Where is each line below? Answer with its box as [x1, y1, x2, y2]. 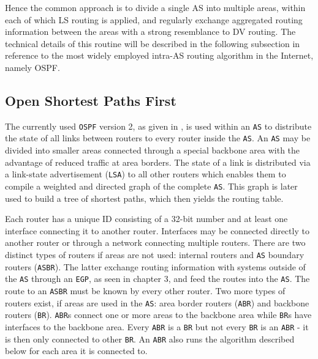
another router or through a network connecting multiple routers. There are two [5, 236, 306, 249]
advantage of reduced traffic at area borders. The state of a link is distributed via [5, 155, 311, 168]
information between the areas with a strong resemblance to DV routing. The [5, 25, 296, 38]
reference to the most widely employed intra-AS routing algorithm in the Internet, [5, 49, 314, 62]
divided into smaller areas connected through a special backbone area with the [5, 144, 300, 157]
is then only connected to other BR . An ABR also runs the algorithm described [5, 332, 295, 345]
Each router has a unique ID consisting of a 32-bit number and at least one [5, 212, 288, 225]
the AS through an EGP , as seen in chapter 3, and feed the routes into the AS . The [5, 272, 310, 285]
